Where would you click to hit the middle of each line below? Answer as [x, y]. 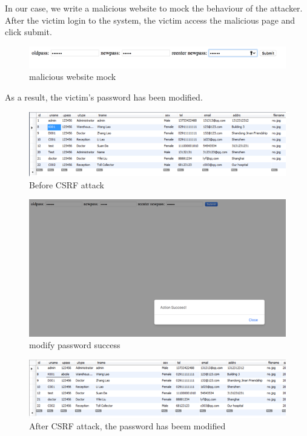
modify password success [75, 345]
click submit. [28, 32]
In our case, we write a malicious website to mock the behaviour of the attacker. [154, 8]
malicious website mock [73, 77]
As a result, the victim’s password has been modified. [104, 97]
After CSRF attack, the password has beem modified [127, 426]
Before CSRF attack [67, 184]
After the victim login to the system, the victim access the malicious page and [150, 20]
